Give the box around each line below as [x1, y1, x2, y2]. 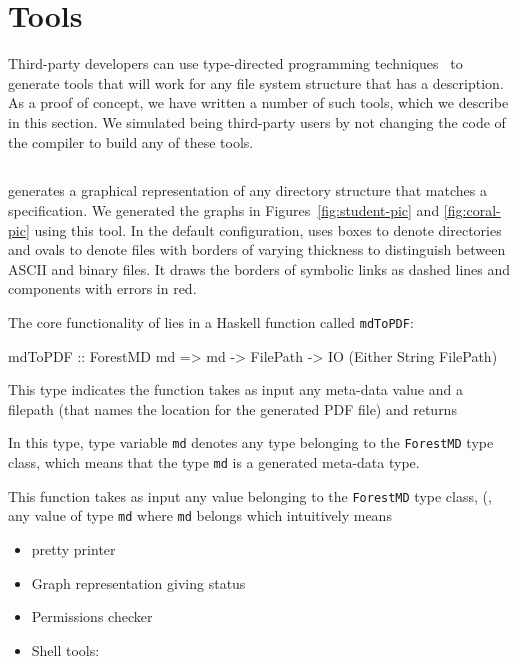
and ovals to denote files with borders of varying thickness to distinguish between [8, 239, 506, 260]
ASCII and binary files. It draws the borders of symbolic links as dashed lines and [8, 258, 511, 279]
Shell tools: [31, 639, 100, 660]
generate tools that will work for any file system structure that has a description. [8, 72, 504, 93]
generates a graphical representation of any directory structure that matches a [8, 180, 487, 201]
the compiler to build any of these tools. [8, 131, 254, 152]
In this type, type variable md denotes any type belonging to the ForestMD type [8, 432, 494, 453]
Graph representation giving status [31, 572, 246, 593]
